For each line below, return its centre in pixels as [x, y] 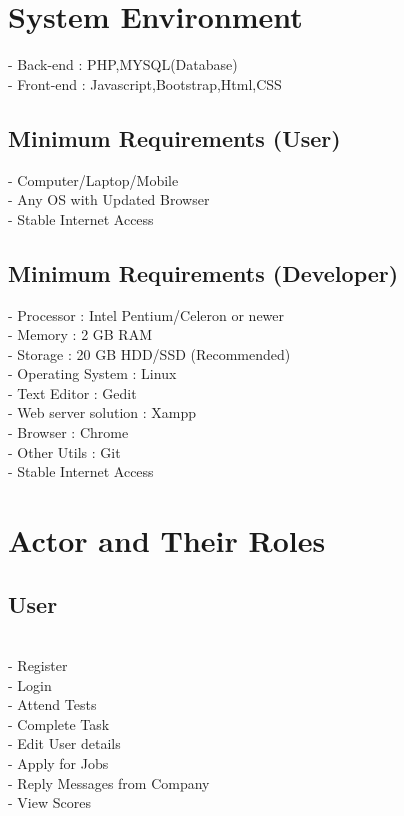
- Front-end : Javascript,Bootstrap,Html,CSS [145, 83]
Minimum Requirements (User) [174, 137]
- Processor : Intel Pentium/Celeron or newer [146, 314]
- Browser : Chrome [68, 432]
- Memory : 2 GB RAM [80, 334]
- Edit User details [64, 743]
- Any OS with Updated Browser [109, 199]
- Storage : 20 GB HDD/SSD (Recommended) [149, 353]
